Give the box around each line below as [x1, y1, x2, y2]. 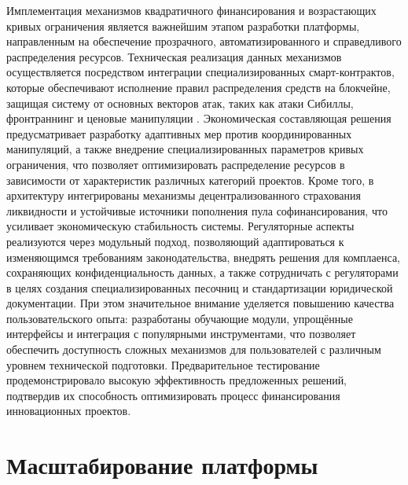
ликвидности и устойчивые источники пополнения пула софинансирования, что [6, 202, 388, 219]
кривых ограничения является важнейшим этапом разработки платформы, [6, 17, 360, 34]
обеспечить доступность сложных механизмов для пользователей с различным [6, 341, 381, 358]
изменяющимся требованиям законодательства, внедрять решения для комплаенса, [6, 248, 401, 265]
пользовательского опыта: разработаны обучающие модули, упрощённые [6, 310, 353, 326]
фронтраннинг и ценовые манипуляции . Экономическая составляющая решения [6, 110, 391, 127]
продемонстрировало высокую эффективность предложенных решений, [6, 372, 347, 388]
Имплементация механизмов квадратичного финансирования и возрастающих [6, 2, 377, 18]
